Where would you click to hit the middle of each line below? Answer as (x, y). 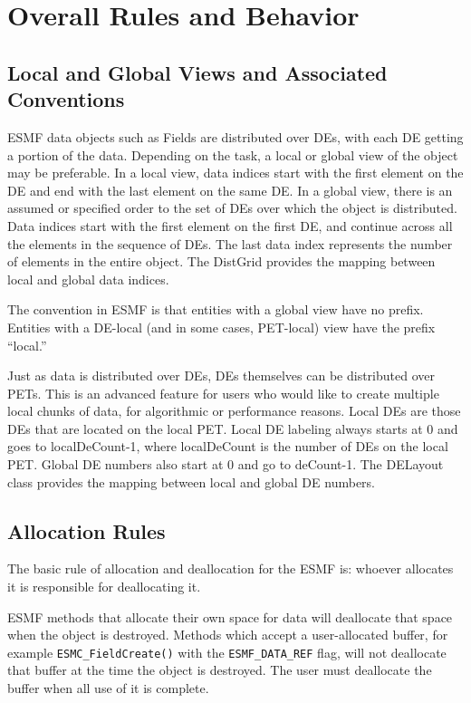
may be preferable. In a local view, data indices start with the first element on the (235, 173)
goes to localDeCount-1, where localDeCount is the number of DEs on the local (228, 446)
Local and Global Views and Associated (197, 72)
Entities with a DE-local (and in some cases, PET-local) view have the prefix (221, 327)
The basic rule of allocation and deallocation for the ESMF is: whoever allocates (231, 568)
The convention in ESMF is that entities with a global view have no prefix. (216, 309)
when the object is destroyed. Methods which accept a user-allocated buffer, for (228, 635)
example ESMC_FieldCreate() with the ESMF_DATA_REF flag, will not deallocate (227, 652)
